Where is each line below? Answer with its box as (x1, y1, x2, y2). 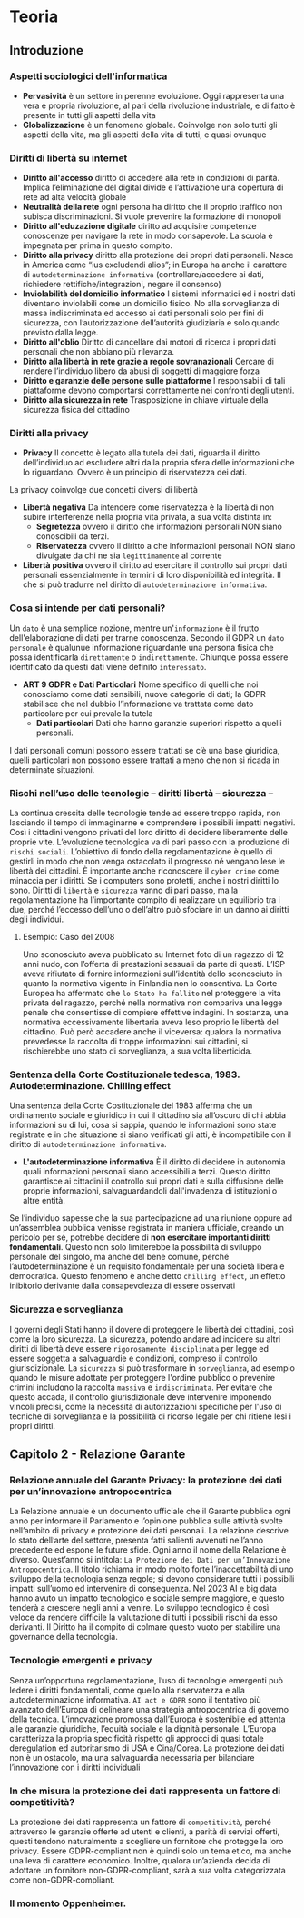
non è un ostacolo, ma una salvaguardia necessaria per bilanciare (9, 1752, 255, 1763)
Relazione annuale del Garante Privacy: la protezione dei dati (9, 1473, 283, 1486)
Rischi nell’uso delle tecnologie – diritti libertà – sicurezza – (9, 786, 274, 799)
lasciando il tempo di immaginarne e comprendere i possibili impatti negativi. (9, 817, 296, 828)
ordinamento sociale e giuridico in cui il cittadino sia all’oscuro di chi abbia (9, 1110, 287, 1121)
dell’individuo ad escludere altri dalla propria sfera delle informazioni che (22, 457, 295, 468)
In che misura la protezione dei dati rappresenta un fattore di (9, 1784, 281, 1797)
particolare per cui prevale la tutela (22, 707, 153, 719)
